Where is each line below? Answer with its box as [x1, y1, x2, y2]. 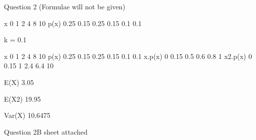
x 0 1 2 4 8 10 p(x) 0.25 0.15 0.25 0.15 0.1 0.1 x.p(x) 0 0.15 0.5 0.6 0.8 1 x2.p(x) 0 [4, 51, 252, 61]
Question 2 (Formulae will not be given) [4, 1, 126, 11]
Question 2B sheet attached [4, 126, 88, 137]
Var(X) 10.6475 [4, 110, 50, 120]
